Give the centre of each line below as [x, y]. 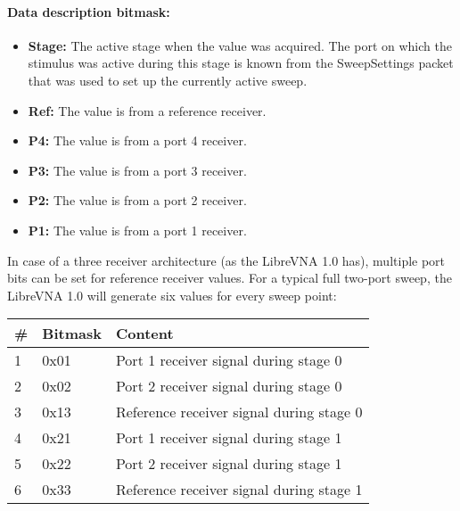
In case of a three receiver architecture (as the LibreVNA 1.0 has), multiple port [226, 260]
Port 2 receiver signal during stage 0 [229, 386]
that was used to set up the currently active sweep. [168, 80]
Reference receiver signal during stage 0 [239, 412]
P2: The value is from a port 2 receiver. [137, 200]
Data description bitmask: [89, 11]
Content [144, 334]
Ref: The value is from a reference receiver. [147, 110]
